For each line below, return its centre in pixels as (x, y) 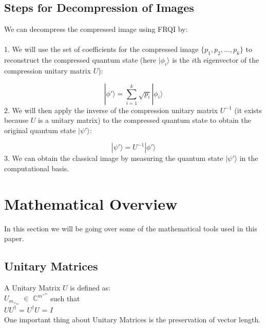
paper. (14, 238)
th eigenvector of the (227, 60)
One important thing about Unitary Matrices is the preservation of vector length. (132, 320)
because (16, 120)
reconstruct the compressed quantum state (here (80, 60)
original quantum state (40, 130)
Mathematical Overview (91, 203)
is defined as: (90, 288)
